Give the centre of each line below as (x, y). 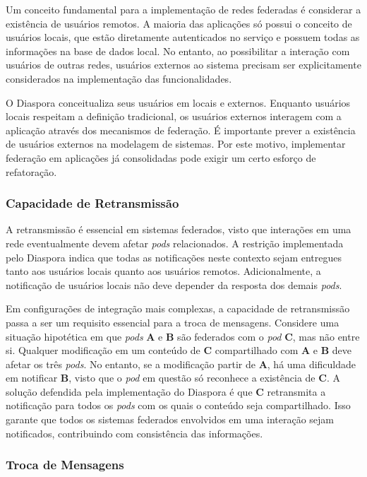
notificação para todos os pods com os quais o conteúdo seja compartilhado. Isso (178, 405)
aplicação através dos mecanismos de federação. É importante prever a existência (181, 130)
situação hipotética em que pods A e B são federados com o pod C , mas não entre (183, 336)
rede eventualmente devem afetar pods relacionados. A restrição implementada (175, 243)
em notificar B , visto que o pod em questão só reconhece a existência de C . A (173, 378)
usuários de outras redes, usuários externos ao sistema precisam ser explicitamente (183, 65)
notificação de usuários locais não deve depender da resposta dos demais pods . (174, 284)
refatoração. (31, 171)
